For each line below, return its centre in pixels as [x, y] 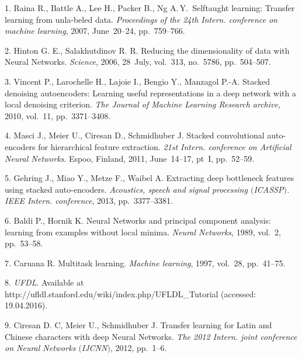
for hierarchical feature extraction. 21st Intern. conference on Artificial [165, 146]
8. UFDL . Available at [44, 282]
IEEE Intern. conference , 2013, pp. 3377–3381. [89, 201]
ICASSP [269, 189]
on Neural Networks [40, 348]
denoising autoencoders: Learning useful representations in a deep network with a [150, 93]
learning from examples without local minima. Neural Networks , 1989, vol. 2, [143, 232]
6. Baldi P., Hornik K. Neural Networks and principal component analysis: [138, 220]
